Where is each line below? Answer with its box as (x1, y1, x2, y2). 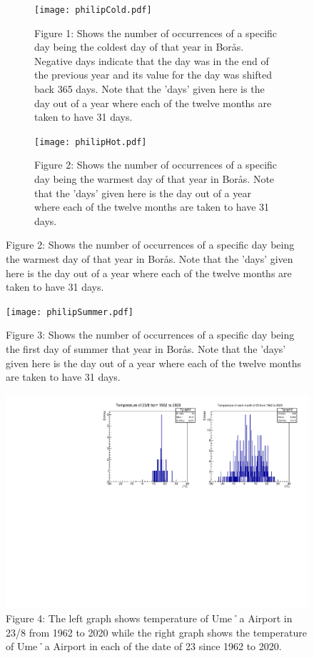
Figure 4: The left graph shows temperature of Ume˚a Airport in (6, 611, 293, 626)
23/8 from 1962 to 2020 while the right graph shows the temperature (6, 624, 307, 639)
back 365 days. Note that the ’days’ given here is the (34, 81, 265, 96)
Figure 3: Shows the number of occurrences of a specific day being (6, 327, 295, 342)
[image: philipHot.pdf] (34, 136, 147, 147)
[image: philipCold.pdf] (34, 5, 152, 15)
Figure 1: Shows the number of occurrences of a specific (34, 25, 278, 40)
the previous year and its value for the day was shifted (34, 67, 272, 82)
